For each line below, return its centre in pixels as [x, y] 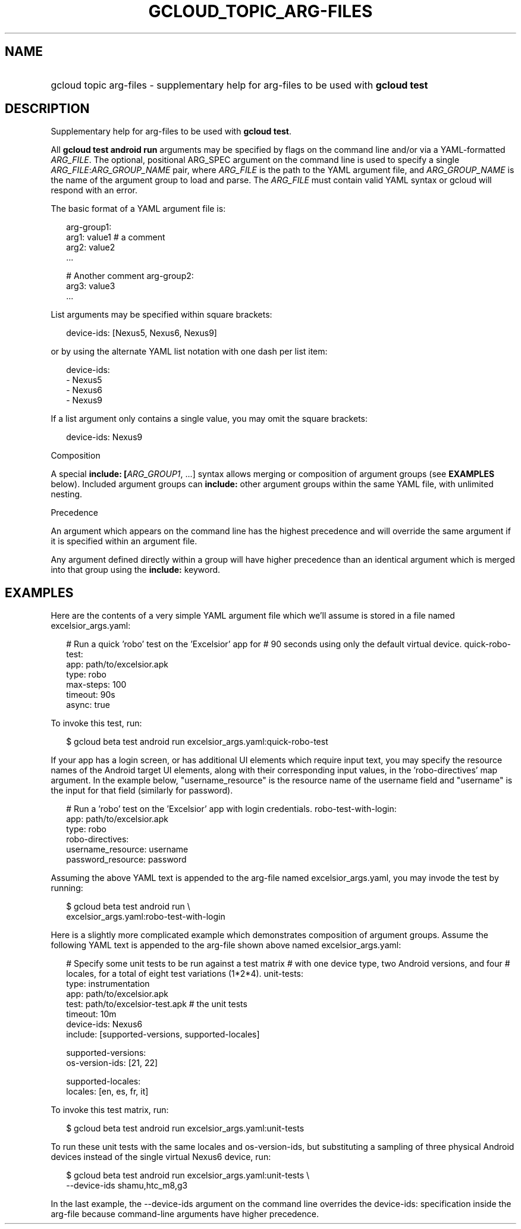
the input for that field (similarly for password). [142, 791]
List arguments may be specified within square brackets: [161, 315]
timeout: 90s [91, 695]
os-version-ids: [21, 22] [112, 1063]
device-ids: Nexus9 [104, 437]
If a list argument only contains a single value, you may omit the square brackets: [209, 419]
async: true [88, 705]
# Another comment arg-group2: [130, 276]
